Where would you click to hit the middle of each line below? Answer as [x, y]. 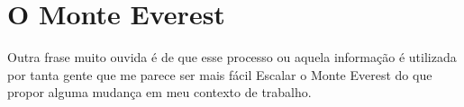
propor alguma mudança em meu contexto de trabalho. [159, 92]
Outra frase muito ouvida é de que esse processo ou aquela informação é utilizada [232, 57]
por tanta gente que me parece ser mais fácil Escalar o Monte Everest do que [220, 74]
